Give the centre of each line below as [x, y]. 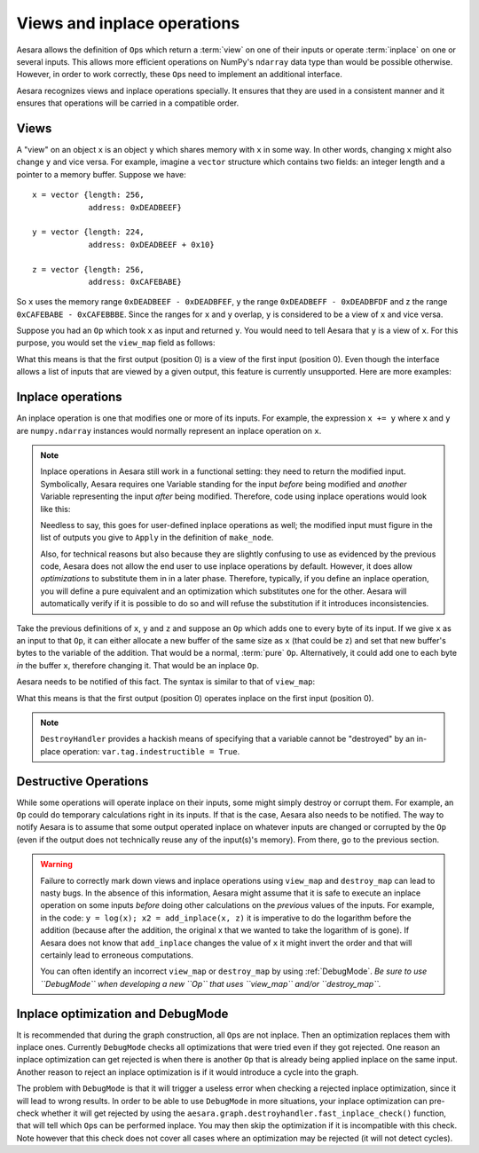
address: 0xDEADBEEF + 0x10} [151, 245]
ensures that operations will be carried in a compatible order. [128, 103]
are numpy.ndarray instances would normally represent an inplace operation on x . [169, 430]
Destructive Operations [82, 781]
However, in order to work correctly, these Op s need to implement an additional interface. [180, 75]
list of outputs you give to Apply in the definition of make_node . [157, 538]
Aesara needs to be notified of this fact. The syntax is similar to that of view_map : [166, 682]
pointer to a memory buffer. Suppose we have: [101, 174]
